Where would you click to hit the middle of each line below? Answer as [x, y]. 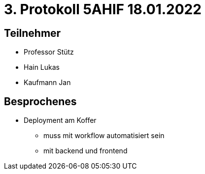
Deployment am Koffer [60, 120]
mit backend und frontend [85, 151]
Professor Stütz [49, 52]
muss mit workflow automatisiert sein [104, 136]
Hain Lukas [42, 67]
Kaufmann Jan [47, 83]
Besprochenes [40, 101]
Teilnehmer [33, 33]
